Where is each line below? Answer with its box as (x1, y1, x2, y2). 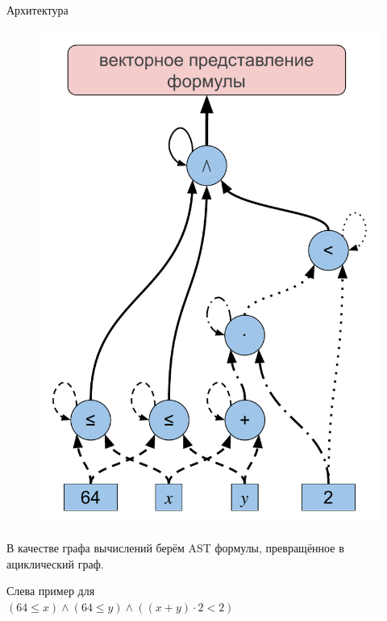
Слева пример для (6, 582, 95, 599)
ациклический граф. (6, 555, 104, 572)
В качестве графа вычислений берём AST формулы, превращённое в (6, 539, 344, 556)
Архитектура (6, 2, 69, 18)
